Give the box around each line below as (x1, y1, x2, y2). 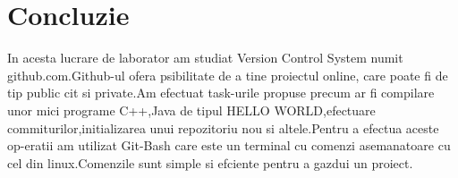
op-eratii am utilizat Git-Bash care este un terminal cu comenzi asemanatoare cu (7, 136, 451, 155)
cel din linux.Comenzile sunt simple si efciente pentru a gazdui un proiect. (7, 153, 413, 172)
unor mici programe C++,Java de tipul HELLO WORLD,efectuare (7, 100, 376, 119)
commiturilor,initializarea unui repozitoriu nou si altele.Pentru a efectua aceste (7, 118, 439, 137)
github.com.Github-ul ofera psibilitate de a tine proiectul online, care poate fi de (7, 65, 448, 84)
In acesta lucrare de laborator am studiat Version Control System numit (7, 48, 403, 67)
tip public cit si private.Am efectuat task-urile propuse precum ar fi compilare (7, 83, 435, 102)
